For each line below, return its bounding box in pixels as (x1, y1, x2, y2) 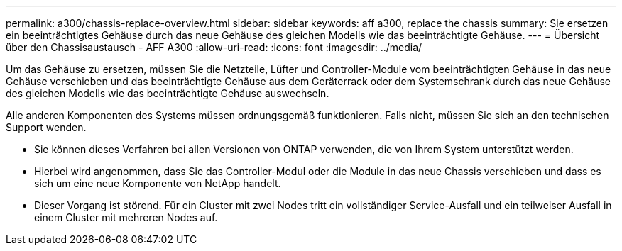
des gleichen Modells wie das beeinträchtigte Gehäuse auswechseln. (6, 87, 329, 99)
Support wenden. (6, 121, 87, 133)
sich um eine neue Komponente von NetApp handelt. (34, 177, 281, 189)
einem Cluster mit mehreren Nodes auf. (34, 211, 218, 223)
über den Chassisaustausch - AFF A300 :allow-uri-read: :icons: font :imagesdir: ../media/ (6, 41, 422, 53)
